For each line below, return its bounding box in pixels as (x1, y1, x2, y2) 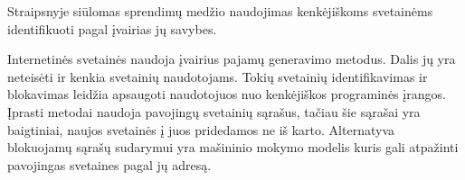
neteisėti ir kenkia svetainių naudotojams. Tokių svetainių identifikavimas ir (7, 67, 428, 85)
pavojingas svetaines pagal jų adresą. (7, 155, 212, 174)
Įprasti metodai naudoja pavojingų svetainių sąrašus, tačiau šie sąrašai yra (7, 102, 421, 121)
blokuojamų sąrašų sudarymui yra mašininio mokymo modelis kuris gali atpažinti (7, 138, 459, 157)
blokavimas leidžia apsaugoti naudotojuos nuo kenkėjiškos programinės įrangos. (7, 85, 446, 103)
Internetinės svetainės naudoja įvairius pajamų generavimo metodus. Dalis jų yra (7, 49, 456, 68)
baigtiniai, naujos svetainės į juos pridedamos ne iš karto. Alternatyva (7, 120, 394, 139)
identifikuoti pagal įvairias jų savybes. (7, 19, 217, 38)
